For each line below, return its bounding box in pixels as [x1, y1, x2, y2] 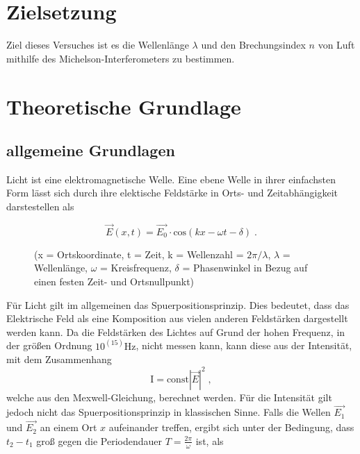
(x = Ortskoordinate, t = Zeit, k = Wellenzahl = [34, 246, 244, 261]
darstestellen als [6, 199, 74, 214]
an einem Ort [40, 420, 97, 435]
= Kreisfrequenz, [100, 260, 172, 275]
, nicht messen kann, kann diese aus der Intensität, [136, 338, 352, 353]
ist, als [195, 433, 224, 448]
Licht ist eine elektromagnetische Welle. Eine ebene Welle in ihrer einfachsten [6, 171, 336, 186]
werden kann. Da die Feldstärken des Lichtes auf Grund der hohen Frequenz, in [6, 324, 345, 339]
